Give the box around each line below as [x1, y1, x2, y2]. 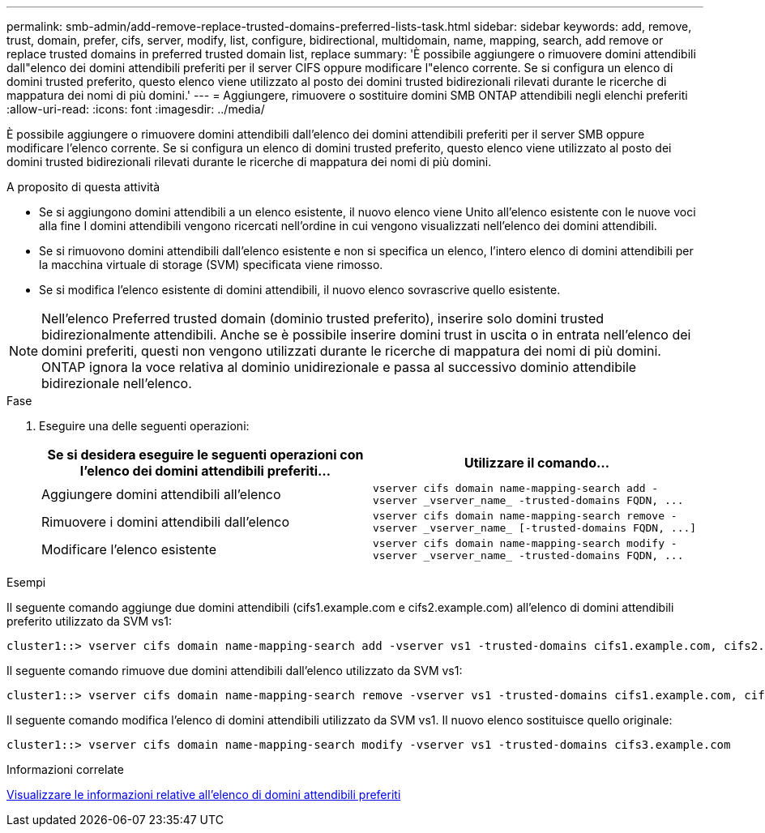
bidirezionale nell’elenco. [41, 375, 192, 391]
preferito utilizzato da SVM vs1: [6, 614, 172, 628]
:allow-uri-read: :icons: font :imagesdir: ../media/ [6, 102, 265, 116]
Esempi [6, 575, 46, 589]
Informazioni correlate [6, 763, 124, 776]
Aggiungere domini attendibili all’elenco [41, 486, 281, 502]
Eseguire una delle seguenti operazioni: [39, 419, 250, 433]
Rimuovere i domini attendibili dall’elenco [41, 514, 290, 530]
